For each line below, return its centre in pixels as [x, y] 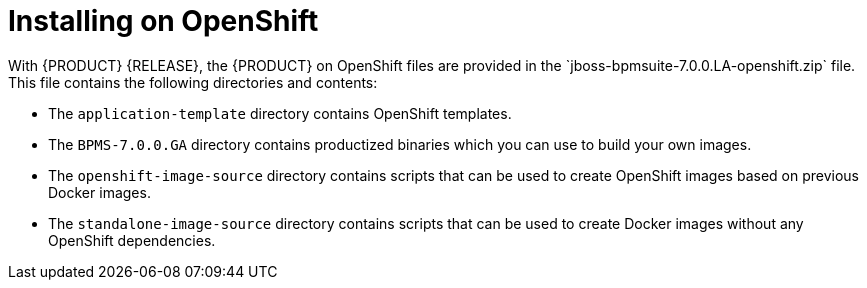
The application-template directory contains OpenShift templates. [280, 113]
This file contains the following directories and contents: [193, 82]
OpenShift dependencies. [132, 240]
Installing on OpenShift [163, 21]
